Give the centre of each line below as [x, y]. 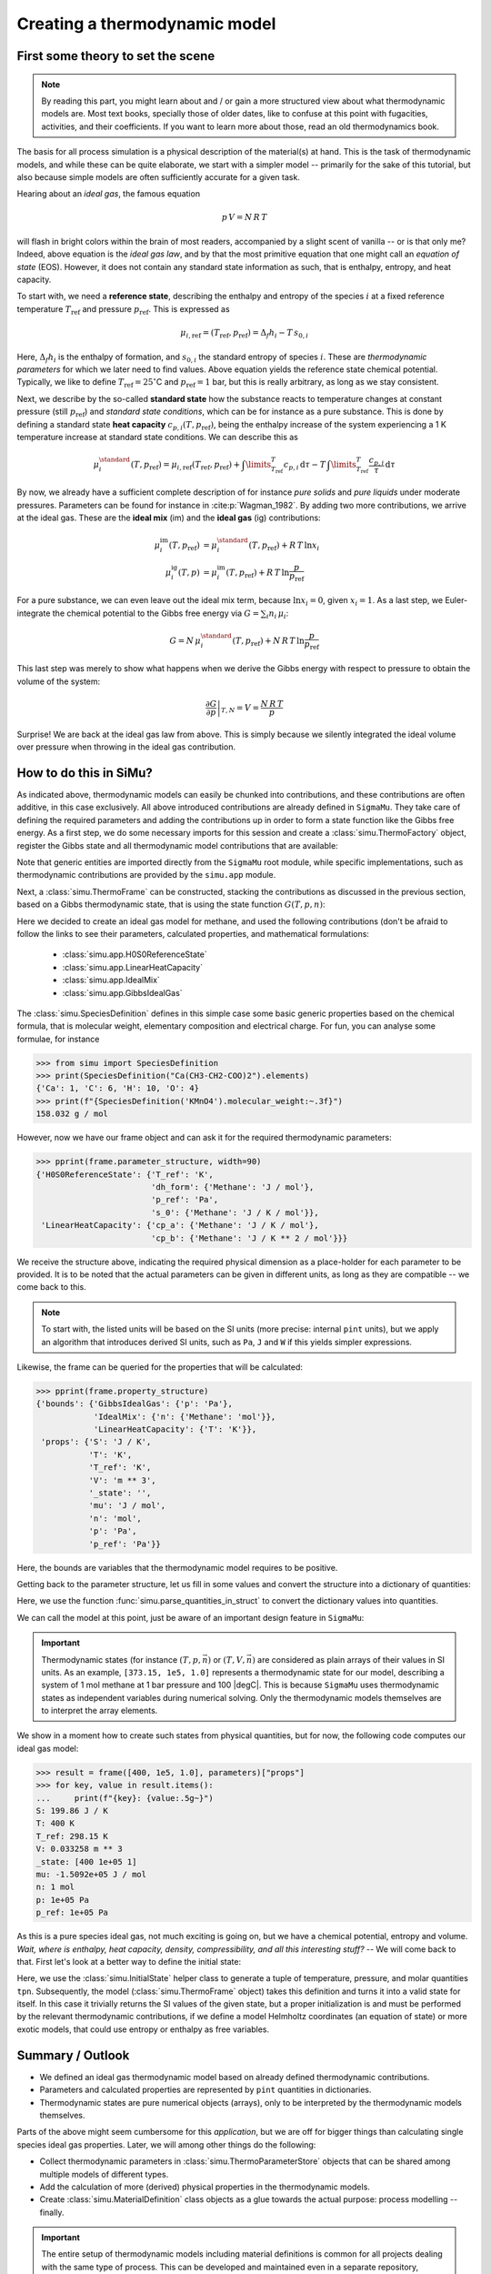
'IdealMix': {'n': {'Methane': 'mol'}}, [185, 1416]
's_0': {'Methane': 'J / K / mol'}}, [235, 1212]
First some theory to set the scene [116, 56]
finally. [52, 2212]
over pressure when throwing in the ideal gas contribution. [126, 747]
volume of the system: [59, 681]
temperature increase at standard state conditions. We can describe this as [158, 437]
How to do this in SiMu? [85, 773]
